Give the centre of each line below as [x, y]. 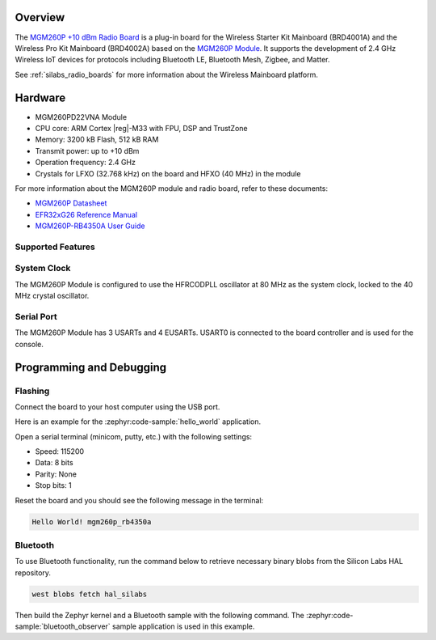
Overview [40, 17]
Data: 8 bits [54, 463]
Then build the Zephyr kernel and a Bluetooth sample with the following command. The [159, 615]
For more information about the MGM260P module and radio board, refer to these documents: [172, 188]
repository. [33, 572]
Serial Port [36, 316]
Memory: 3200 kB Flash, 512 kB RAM [97, 140]
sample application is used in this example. [183, 626]
